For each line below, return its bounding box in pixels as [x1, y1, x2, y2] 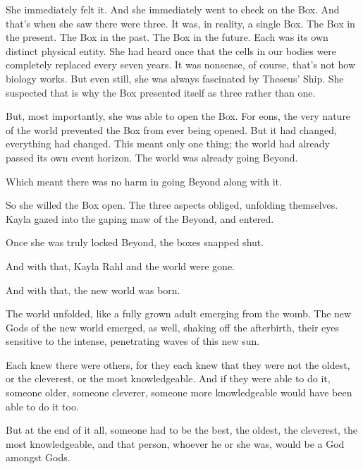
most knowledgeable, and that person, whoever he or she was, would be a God [6, 436, 345, 451]
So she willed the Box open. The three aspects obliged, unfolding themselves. [6, 197, 338, 212]
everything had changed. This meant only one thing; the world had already [6, 136, 330, 151]
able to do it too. [6, 398, 79, 413]
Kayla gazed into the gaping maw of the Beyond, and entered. [6, 211, 274, 226]
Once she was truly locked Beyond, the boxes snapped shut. [6, 235, 264, 250]
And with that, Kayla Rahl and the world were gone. [6, 258, 235, 273]
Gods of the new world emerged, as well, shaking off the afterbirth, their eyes [6, 319, 340, 334]
